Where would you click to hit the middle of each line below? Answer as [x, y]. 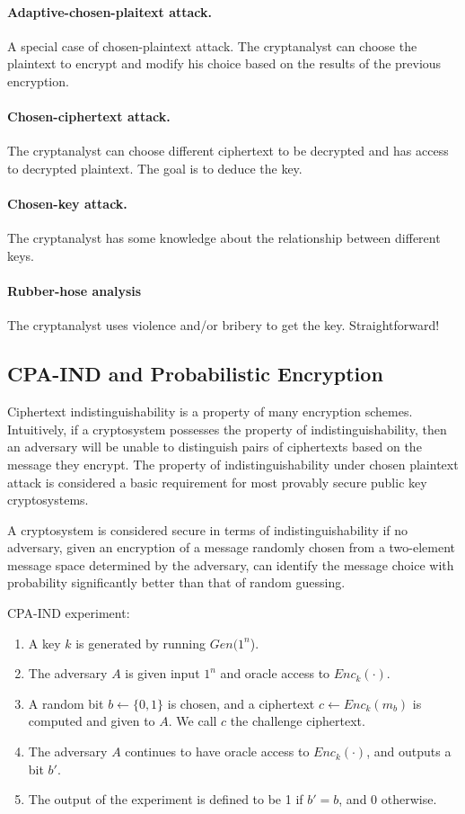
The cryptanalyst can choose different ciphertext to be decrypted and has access [228, 151]
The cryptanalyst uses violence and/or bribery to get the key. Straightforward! [224, 325]
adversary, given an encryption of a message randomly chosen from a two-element [232, 547]
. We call [193, 721]
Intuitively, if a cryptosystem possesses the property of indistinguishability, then [227, 429]
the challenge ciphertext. [298, 721]
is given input [162, 673]
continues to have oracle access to [217, 751]
